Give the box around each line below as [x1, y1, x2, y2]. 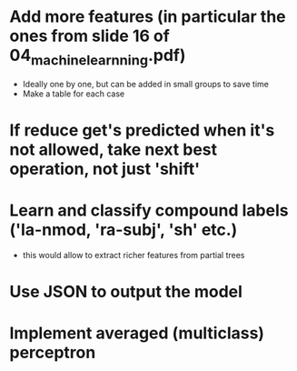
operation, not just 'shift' [9, 158, 201, 179]
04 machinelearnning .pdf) [9, 45, 186, 69]
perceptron [9, 343, 96, 363]
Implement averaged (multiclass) [9, 323, 265, 344]
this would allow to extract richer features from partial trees [22, 249, 245, 260]
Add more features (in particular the [9, 6, 286, 27]
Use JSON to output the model [9, 281, 243, 302]
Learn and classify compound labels [9, 200, 289, 220]
